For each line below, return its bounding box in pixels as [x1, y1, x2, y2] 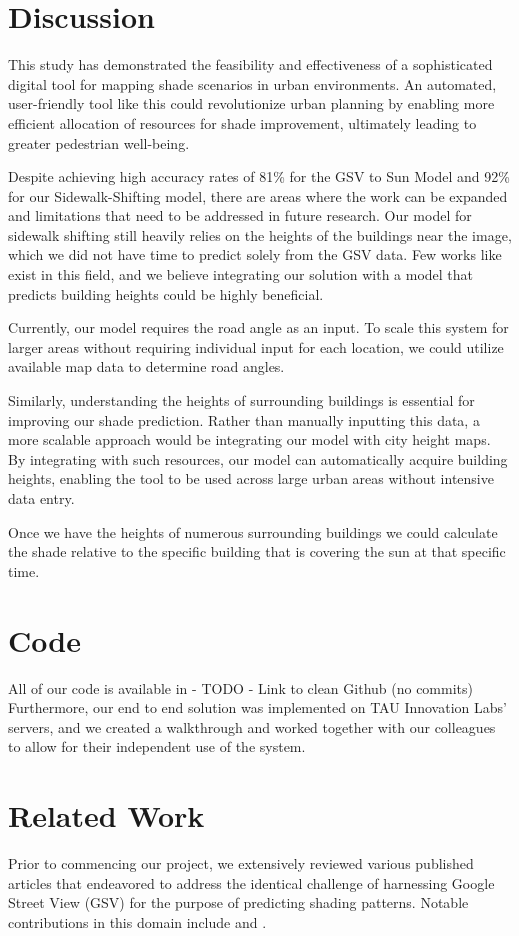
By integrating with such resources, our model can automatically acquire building [8, 448, 508, 469]
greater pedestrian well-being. [8, 132, 190, 153]
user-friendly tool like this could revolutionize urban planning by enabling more [8, 93, 495, 114]
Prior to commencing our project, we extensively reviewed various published [8, 853, 474, 873]
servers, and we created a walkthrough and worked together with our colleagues [8, 716, 496, 737]
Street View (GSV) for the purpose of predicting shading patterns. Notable [8, 892, 469, 913]
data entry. [8, 488, 75, 508]
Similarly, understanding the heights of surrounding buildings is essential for [8, 390, 475, 411]
